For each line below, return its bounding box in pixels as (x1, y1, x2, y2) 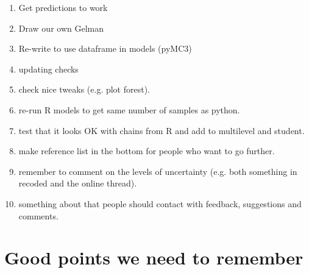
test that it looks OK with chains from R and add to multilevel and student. (18, 124, 305, 136)
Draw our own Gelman (18, 21, 104, 34)
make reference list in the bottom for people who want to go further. (18, 144, 275, 157)
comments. (18, 209, 59, 222)
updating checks (18, 62, 79, 75)
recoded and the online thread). (18, 177, 137, 190)
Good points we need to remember (4, 245, 304, 270)
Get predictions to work (18, 1, 108, 13)
